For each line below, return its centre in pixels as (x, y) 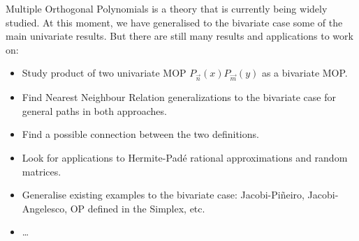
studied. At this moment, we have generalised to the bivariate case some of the (174, 22)
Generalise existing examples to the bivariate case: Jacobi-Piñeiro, (163, 195)
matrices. (42, 171)
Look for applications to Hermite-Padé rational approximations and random (185, 157)
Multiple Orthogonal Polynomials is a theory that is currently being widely (167, 8)
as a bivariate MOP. (305, 73)
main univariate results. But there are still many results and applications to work (179, 36)
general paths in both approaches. (94, 110)
